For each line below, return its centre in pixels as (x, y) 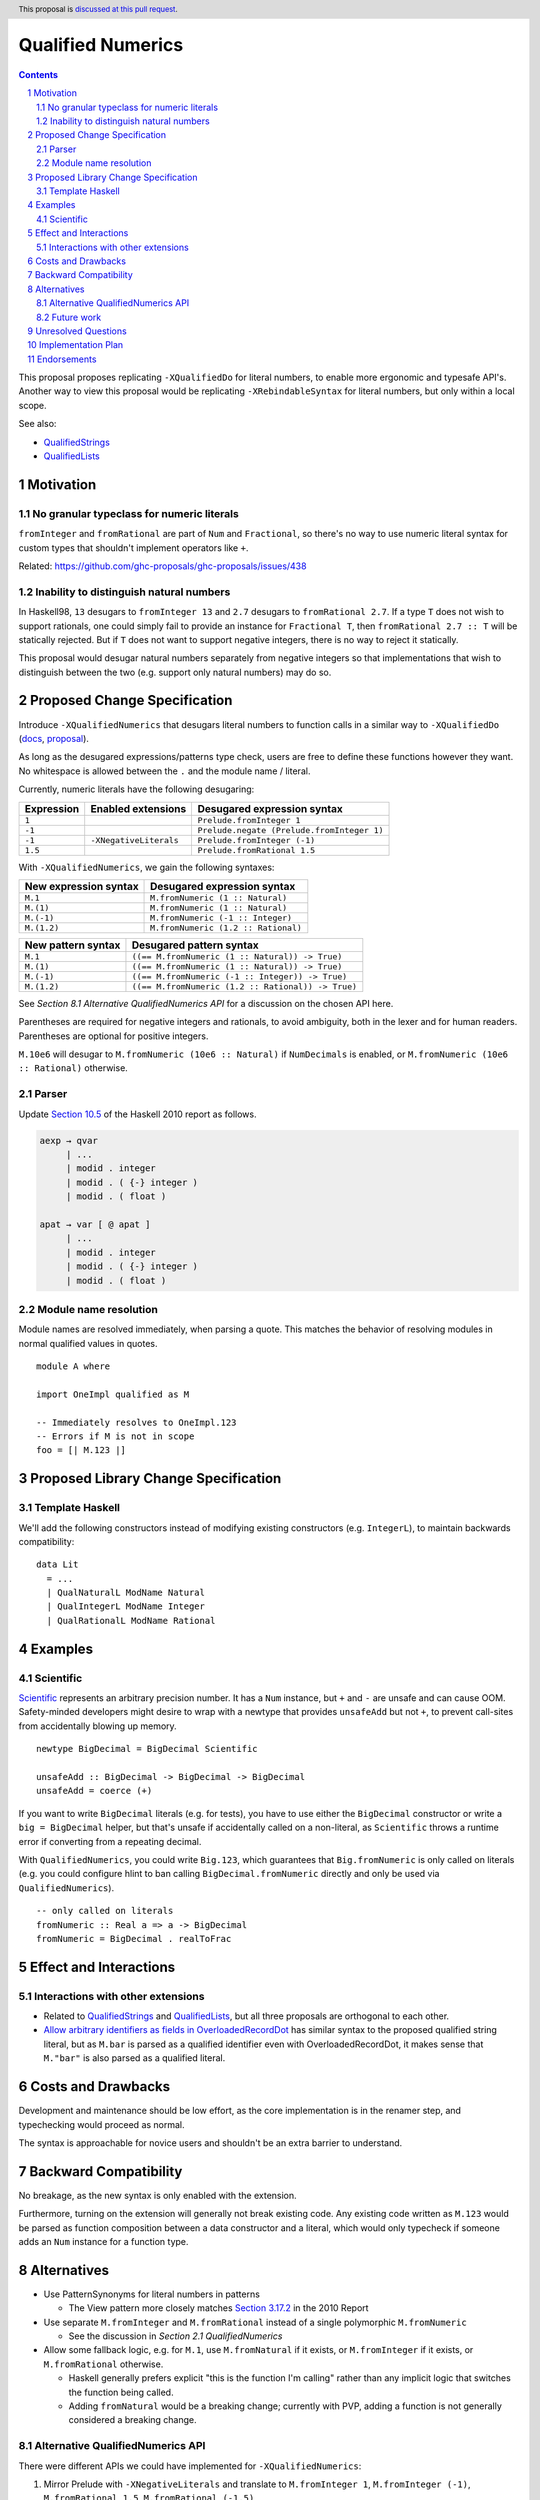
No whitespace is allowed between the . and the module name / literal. (164, 771)
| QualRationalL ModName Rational (131, 1620)
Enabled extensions (138, 808)
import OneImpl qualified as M (113, 1394)
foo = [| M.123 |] (81, 1450)
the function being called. (121, 2392)
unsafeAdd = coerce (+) (94, 1791)
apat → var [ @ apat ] (95, 1224)
